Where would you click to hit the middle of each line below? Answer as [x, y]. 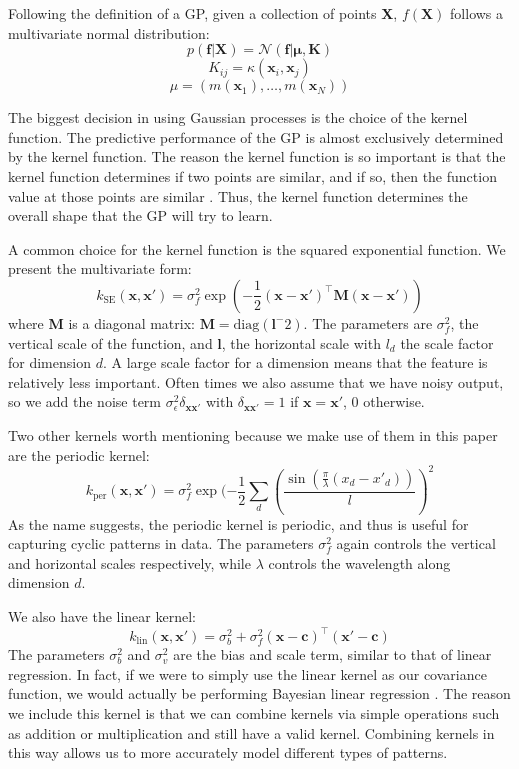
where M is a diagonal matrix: [101, 322]
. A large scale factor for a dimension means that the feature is [295, 362]
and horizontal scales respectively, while [129, 562]
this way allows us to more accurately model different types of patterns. [228, 752]
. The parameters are [368, 322]
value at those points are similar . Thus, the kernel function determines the [238, 195]
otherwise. [394, 401]
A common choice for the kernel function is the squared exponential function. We [257, 248]
